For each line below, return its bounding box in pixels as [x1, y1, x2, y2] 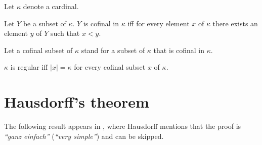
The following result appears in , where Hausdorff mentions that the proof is [4, 121, 241, 131]
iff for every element [127, 18, 190, 28]
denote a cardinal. [23, 1, 79, 11]
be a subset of [23, 18, 66, 28]
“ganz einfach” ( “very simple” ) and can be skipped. [4, 130, 164, 141]
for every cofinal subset [74, 62, 146, 72]
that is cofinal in [153, 44, 205, 55]
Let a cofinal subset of [4, 44, 73, 55]
